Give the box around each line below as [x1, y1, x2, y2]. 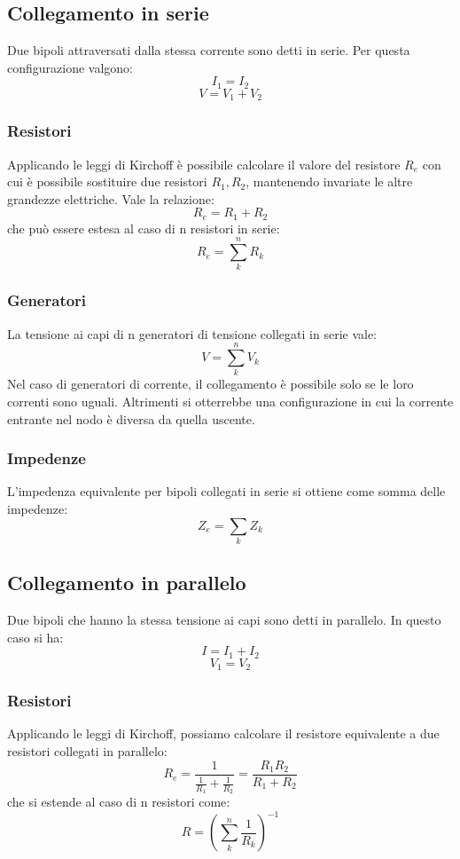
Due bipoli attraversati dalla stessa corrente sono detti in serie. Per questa [7, 41, 410, 59]
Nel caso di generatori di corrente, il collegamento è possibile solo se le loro [7, 374, 414, 393]
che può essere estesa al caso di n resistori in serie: [7, 218, 280, 237]
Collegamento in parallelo [7, 569, 246, 596]
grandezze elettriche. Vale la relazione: [7, 189, 214, 208]
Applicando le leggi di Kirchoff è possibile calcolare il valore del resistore [7, 154, 401, 173]
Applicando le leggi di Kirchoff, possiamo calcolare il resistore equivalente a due [7, 724, 440, 743]
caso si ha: [7, 627, 64, 646]
